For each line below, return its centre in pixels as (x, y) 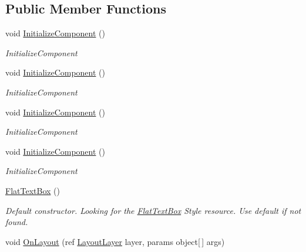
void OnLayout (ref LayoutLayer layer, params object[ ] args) (115, 241)
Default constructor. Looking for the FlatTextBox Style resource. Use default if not (153, 210)
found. (17, 222)
